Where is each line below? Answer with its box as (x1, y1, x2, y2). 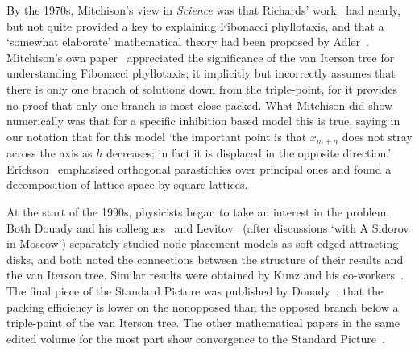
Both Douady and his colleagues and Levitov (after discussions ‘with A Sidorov (6, 219, 409, 236)
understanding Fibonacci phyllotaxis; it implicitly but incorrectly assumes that (6, 65, 396, 82)
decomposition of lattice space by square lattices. (6, 176, 248, 193)
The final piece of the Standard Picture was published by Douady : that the (6, 282, 384, 299)
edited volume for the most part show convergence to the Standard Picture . (6, 329, 385, 346)
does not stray (342, 128, 413, 145)
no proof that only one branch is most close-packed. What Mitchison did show (6, 96, 393, 113)
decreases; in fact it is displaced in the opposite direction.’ (106, 145, 392, 161)
